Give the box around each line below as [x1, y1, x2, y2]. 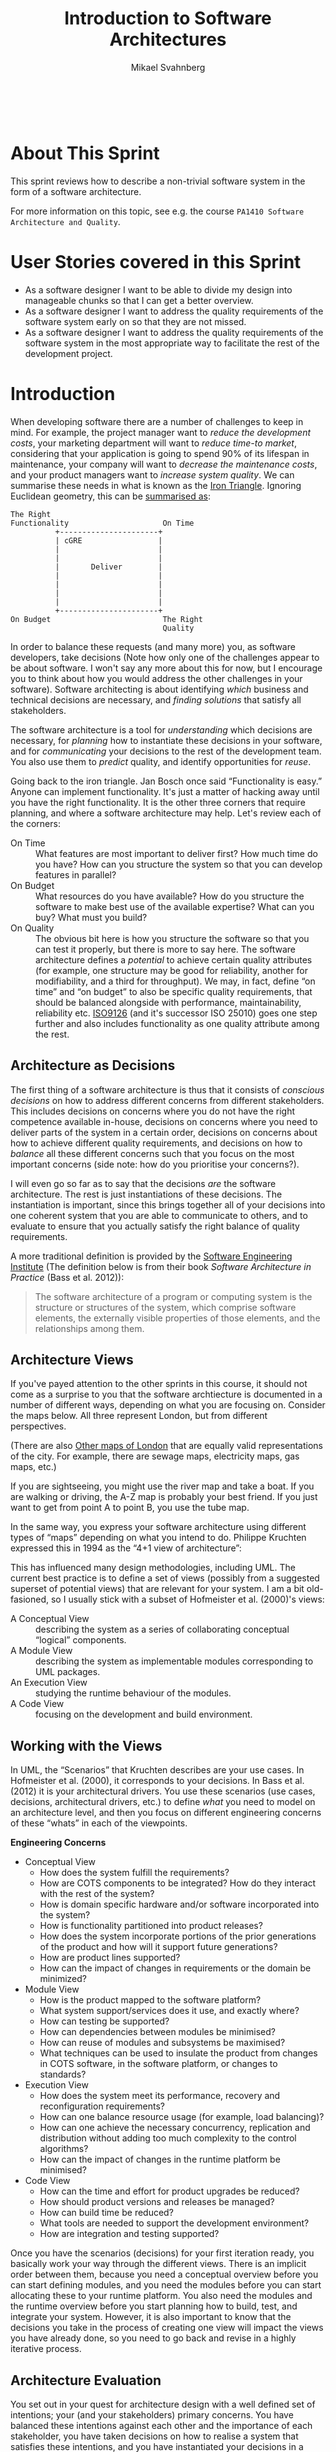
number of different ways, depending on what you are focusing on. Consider [10, 1399, 326, 1411]
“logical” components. [35, 1634, 127, 1646]
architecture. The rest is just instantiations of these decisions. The [10, 1188, 283, 1200]
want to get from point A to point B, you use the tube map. [10, 1502, 250, 1514]
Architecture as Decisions [10, 1057, 176, 1074]
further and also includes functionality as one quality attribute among [35, 1017, 320, 1029]
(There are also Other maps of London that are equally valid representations [10, 1440, 323, 1452]
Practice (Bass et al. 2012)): [10, 1271, 125, 1283]
